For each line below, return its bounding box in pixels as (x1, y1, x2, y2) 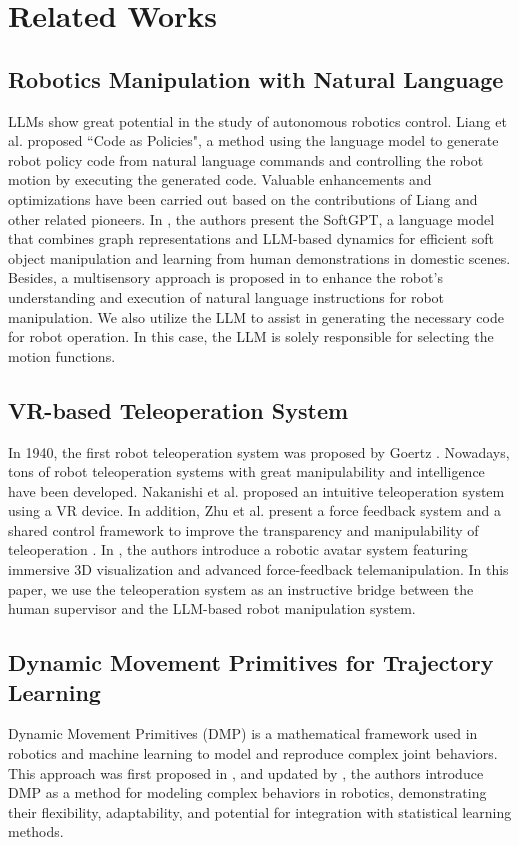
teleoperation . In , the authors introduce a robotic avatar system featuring (8, 539, 468, 560)
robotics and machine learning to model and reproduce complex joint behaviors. (8, 743, 498, 764)
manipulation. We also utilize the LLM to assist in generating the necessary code (8, 306, 504, 327)
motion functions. (8, 345, 116, 366)
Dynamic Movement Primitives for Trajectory (8, 647, 494, 678)
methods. (8, 821, 64, 842)
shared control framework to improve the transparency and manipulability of (8, 519, 479, 540)
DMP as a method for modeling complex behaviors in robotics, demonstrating (8, 782, 487, 803)
